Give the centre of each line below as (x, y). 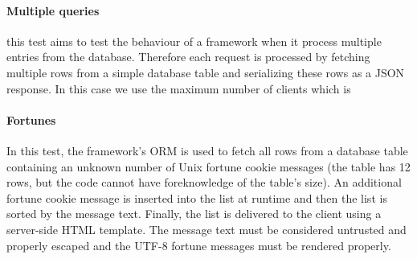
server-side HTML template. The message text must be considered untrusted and (206, 229)
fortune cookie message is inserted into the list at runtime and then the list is (197, 197)
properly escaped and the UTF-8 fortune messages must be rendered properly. (199, 245)
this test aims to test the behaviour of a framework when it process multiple (194, 41)
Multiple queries (53, 10)
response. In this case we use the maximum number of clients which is (179, 88)
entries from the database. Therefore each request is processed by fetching (188, 57)
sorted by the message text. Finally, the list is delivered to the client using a (194, 214)
